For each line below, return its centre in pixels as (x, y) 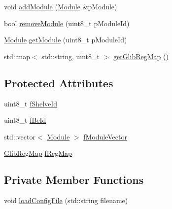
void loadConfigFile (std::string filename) (66, 200)
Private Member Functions (74, 180)
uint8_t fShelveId (31, 103)
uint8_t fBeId (25, 120)
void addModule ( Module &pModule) (61, 6)
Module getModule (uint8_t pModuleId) (66, 40)
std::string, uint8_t (70, 56)
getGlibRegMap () (141, 56)
